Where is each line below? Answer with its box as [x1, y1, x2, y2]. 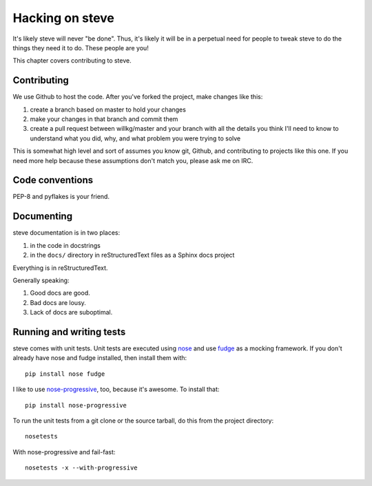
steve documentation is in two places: [12, 229, 121, 237]
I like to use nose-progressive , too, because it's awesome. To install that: [12, 385, 220, 394]
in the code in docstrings [30, 241, 101, 249]
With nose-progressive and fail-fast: [12, 447, 116, 456]
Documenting [12, 211, 72, 222]
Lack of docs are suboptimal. [30, 308, 113, 317]
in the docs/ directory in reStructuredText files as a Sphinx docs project [30, 251, 235, 260]
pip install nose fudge [25, 370, 105, 378]
